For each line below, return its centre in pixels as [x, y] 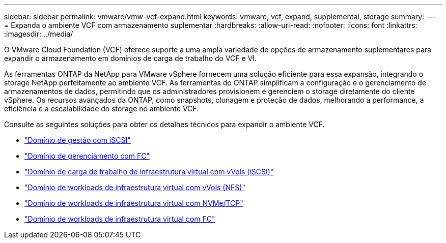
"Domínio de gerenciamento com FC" [87, 156]
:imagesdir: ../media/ [39, 34]
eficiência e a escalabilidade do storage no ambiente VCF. [102, 109]
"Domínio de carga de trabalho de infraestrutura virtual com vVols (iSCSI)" [149, 172]
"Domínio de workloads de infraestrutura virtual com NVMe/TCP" [134, 203]
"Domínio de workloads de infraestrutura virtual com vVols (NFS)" [135, 187]
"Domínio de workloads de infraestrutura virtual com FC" [120, 219]
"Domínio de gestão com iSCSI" [78, 140]
